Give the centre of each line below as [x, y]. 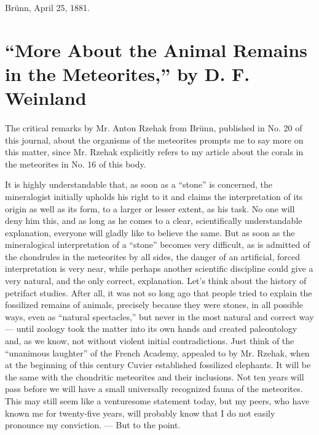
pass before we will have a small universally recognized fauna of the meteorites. [154, 389]
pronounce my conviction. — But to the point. [93, 425]
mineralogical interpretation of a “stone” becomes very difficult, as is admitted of [158, 244]
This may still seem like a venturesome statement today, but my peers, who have [157, 401]
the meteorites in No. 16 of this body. [76, 164]
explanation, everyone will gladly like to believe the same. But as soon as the [150, 232]
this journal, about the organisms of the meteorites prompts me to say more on [154, 140]
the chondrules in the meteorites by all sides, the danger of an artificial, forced [153, 256]
